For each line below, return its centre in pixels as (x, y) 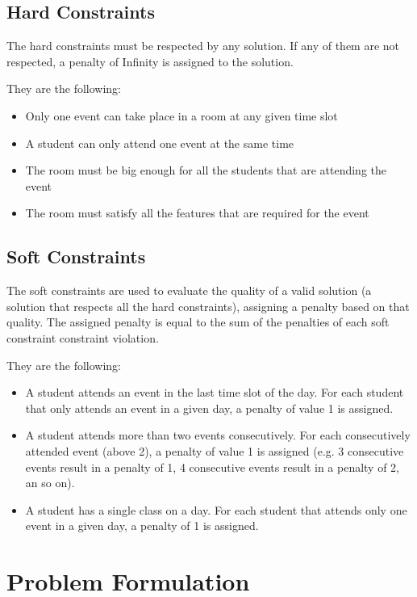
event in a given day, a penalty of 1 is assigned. (142, 526)
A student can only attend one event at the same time (160, 143)
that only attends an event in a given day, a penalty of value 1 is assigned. (209, 408)
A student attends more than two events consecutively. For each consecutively (218, 435)
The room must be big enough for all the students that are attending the (206, 170)
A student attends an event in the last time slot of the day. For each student (215, 392)
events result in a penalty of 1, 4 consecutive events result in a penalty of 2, (212, 467)
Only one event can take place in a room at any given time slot (181, 115)
